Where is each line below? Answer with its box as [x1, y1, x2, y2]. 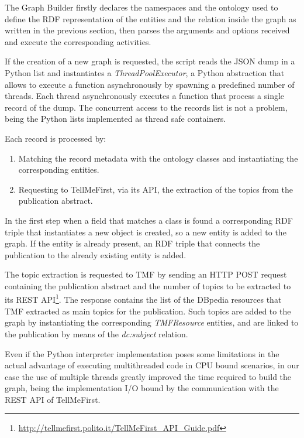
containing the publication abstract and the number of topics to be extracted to [5, 279, 291, 292]
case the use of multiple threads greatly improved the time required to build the [5, 370, 292, 382]
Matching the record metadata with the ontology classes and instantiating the [18, 152, 298, 164]
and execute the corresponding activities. [5, 35, 151, 47]
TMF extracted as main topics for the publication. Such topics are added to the [5, 304, 291, 317]
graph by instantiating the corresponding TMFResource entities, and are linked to [5, 316, 299, 328]
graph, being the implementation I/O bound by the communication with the [5, 382, 279, 394]
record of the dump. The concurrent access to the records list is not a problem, [5, 101, 288, 113]
